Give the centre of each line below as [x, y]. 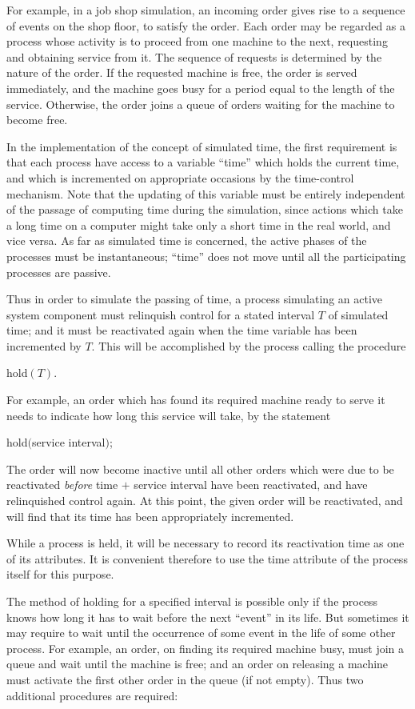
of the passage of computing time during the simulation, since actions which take [205, 209]
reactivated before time [62, 485]
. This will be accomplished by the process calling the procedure [249, 345]
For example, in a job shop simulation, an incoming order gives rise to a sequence [206, 10]
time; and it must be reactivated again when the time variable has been [182, 330]
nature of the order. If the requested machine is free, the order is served [182, 72]
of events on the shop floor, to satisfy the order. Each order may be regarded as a [206, 25]
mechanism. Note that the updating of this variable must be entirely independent [206, 193]
